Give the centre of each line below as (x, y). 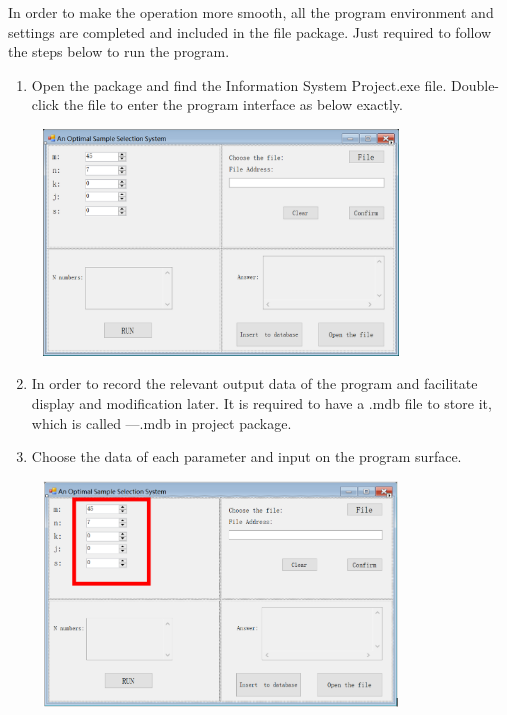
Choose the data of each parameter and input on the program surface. (246, 456)
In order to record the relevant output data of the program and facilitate (254, 383)
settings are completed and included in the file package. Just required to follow (250, 31)
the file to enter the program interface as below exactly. (233, 104)
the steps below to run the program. (119, 51)
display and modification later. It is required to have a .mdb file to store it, (261, 402)
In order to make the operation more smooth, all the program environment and (251, 12)
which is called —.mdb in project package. (161, 422)
